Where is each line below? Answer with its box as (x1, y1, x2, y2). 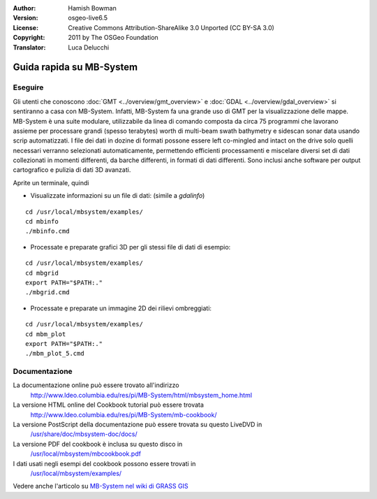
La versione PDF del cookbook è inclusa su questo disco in (13, 440, 183, 448)
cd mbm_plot (25, 330, 66, 338)
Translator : (13, 43, 46, 52)
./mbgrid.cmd (25, 289, 70, 296)
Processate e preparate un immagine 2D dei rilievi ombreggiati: (30, 304, 212, 312)
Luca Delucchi (68, 43, 110, 52)
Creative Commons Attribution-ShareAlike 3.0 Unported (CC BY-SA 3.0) (68, 23, 275, 31)
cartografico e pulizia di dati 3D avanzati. (13, 166, 131, 174)
